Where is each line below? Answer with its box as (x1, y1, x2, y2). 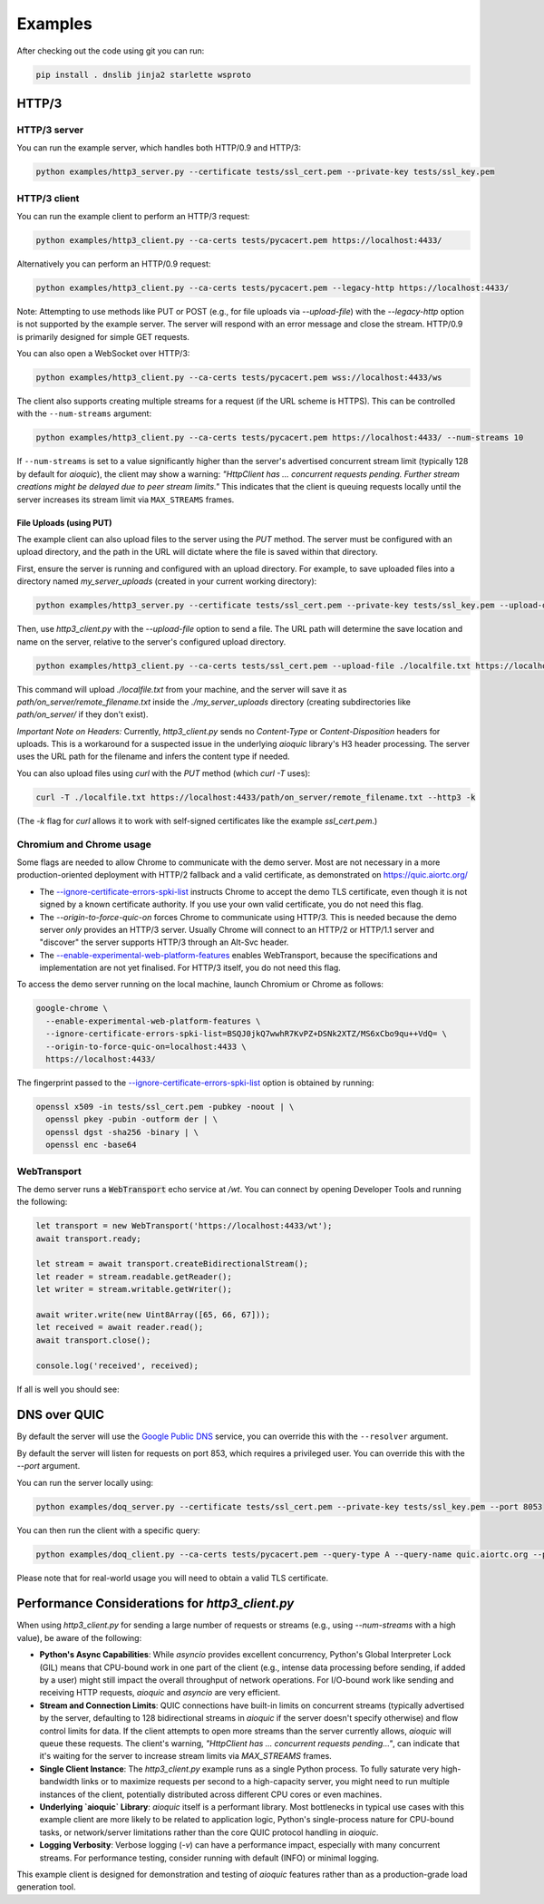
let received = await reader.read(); (35, 1322, 204, 1333)
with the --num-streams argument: (16, 408, 152, 419)
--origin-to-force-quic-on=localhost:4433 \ (45, 1041, 247, 1052)
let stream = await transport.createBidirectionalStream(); (35, 1258, 309, 1269)
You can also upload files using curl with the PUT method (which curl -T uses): (16, 767, 311, 779)
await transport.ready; (35, 1233, 142, 1244)
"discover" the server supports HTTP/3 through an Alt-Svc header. (39, 937, 289, 947)
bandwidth (39, 1776, 80, 1787)
